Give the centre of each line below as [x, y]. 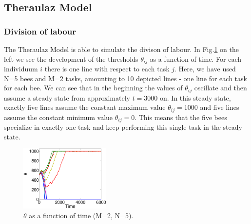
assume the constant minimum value [58, 117]
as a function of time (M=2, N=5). [81, 215]
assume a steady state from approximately [67, 97]
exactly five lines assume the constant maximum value [85, 107]
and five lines [220, 107]
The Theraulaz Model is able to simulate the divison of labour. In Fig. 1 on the [121, 49]
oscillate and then [221, 88]
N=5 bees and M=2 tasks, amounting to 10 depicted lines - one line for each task [125, 78]
